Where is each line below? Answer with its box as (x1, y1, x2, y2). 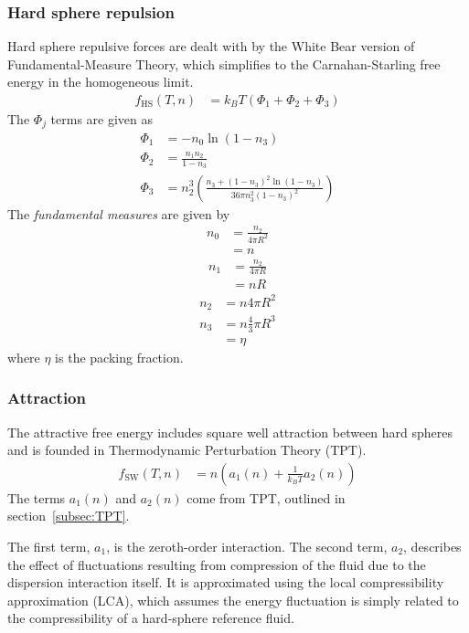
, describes (403, 536, 462, 555)
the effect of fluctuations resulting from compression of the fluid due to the (7, 554, 426, 574)
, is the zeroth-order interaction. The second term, (106, 536, 388, 555)
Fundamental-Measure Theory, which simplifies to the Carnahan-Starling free (7, 54, 441, 73)
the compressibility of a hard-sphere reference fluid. (7, 608, 294, 628)
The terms (7, 488, 66, 507)
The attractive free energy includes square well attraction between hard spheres (7, 422, 453, 441)
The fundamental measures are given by (7, 204, 230, 223)
